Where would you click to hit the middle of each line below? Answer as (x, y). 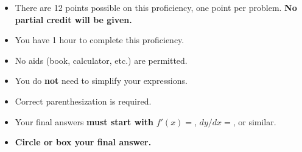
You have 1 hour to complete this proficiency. (100, 40)
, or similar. (255, 121)
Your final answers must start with (84, 121)
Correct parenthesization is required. (83, 101)
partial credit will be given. (73, 19)
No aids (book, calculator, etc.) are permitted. (101, 60)
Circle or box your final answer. (83, 142)
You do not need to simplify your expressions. (101, 81)
